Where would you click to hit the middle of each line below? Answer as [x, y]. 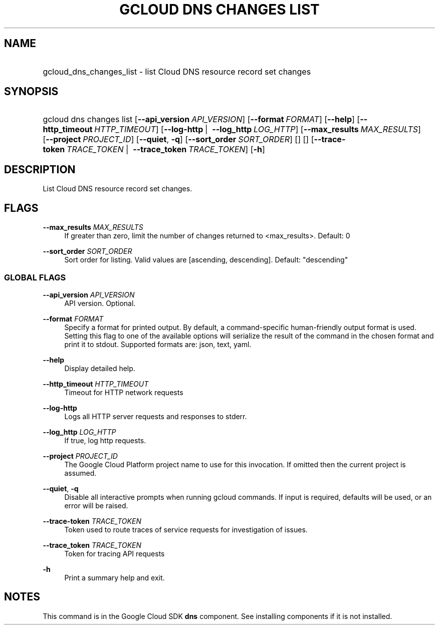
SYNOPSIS [31, 92]
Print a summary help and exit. [115, 577]
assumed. [80, 473]
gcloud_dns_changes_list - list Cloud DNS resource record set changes [177, 71]
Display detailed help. [100, 368]
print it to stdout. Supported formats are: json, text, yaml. [158, 344]
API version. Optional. [100, 303]
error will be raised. [96, 505]
